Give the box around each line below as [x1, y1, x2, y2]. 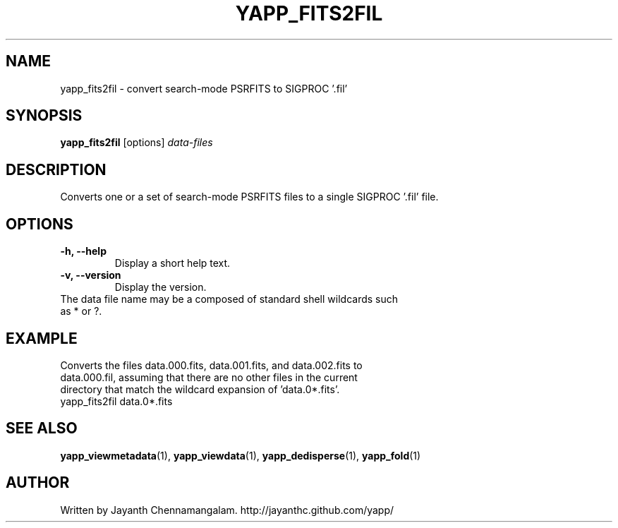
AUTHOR [6, 474, 70, 492]
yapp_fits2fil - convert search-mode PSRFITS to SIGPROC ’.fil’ [60, 82, 348, 95]
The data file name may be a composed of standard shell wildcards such [60, 293, 399, 306]
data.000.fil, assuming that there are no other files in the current [60, 371, 358, 383]
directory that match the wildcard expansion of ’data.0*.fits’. [60, 383, 340, 395]
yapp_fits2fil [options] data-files [60, 136, 213, 149]
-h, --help [60, 245, 107, 258]
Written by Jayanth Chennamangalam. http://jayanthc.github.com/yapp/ [60, 503, 394, 516]
